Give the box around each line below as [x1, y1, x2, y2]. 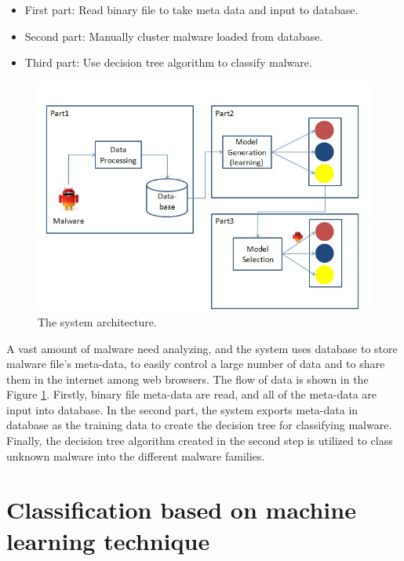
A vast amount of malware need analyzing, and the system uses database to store [6, 340, 398, 356]
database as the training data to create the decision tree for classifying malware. [6, 417, 392, 433]
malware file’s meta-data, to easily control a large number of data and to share [6, 355, 385, 372]
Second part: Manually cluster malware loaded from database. [24, 27, 323, 44]
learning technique [6, 524, 210, 556]
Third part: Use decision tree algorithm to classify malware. [24, 54, 312, 71]
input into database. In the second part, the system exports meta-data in [6, 401, 359, 417]
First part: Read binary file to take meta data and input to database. [24, 2, 359, 17]
